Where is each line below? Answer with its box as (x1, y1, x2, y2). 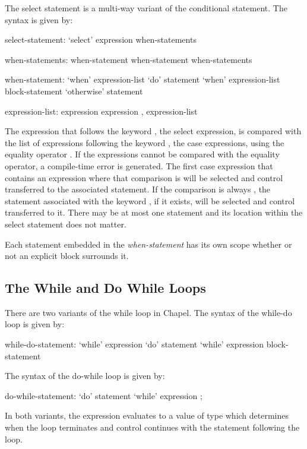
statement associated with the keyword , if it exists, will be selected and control (5, 194, 295, 207)
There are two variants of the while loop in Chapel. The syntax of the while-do (5, 306, 292, 318)
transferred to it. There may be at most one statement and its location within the (5, 206, 303, 219)
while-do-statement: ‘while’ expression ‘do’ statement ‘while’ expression (5, 338, 264, 350)
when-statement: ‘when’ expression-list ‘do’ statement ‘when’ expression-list (5, 73, 280, 86)
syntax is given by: (5, 13, 73, 26)
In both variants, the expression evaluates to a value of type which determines (5, 409, 289, 422)
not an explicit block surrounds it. (5, 249, 129, 262)
